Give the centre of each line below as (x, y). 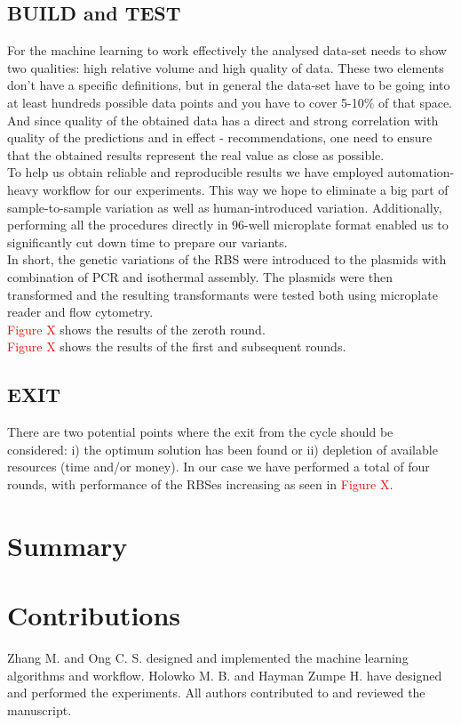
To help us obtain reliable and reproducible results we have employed (195, 172)
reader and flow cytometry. (80, 312)
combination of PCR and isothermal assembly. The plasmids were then (200, 276)
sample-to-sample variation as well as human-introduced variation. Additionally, (225, 207)
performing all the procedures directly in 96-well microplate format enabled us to (228, 225)
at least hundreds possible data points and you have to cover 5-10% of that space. (230, 102)
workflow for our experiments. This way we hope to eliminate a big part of (246, 189)
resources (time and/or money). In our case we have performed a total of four (219, 467)
